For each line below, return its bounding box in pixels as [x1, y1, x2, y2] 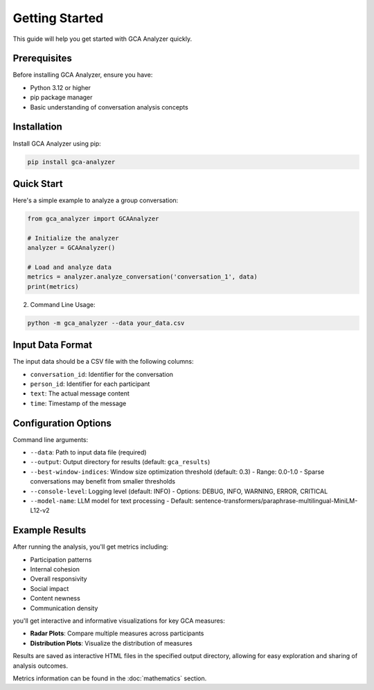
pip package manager [30, 94, 93, 102]
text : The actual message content [30, 389, 130, 398]
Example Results [12, 524, 87, 536]
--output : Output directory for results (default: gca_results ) [30, 458, 211, 466]
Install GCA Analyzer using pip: [12, 139, 102, 148]
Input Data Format [12, 339, 93, 351]
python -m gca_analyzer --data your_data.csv [27, 319, 185, 327]
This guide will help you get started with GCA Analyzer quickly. [12, 35, 193, 43]
